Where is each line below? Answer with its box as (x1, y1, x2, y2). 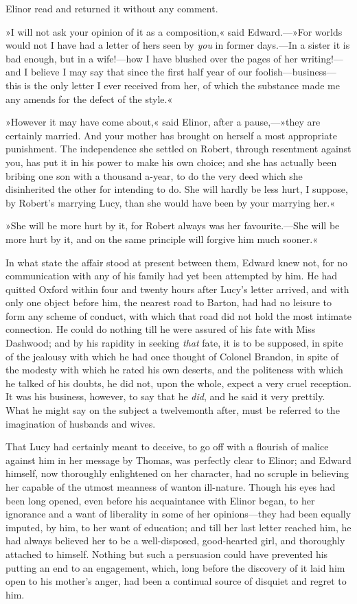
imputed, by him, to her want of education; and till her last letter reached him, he (5, 520, 352, 534)
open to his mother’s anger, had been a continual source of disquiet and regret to (5, 574, 347, 588)
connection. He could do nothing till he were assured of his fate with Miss (5, 322, 316, 336)
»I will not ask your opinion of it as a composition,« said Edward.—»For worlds (5, 24, 343, 38)
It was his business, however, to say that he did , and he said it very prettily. (5, 389, 325, 404)
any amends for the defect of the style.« (5, 91, 173, 106)
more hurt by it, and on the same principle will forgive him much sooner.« (5, 231, 318, 246)
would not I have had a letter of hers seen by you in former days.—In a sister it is (5, 38, 350, 52)
